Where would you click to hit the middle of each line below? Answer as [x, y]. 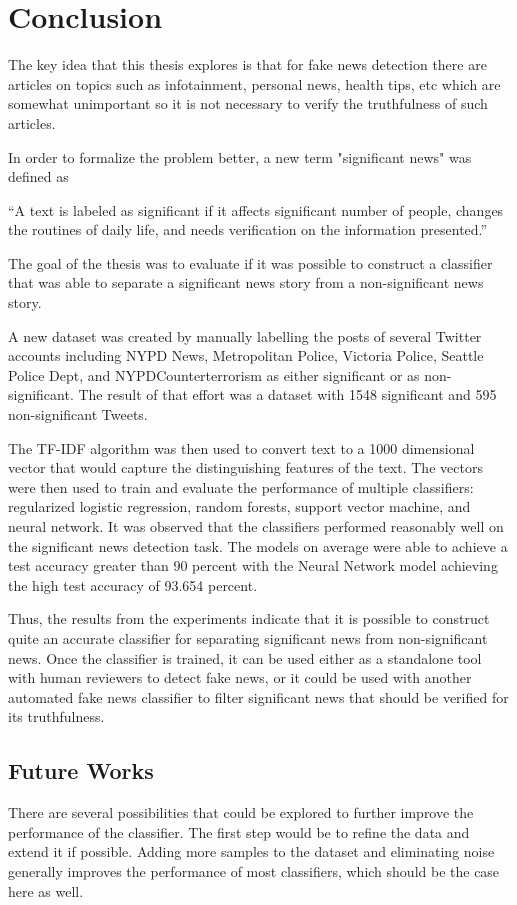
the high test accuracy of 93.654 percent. [133, 584]
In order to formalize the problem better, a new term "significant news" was [240, 156]
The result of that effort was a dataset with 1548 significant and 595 [287, 394]
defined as [38, 176]
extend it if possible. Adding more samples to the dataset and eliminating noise [251, 851]
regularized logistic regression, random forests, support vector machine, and [239, 506]
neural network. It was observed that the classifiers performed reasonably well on [256, 526]
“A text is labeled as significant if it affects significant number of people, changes [256, 209]
